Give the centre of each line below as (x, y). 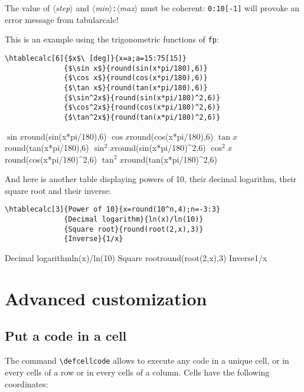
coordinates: (27, 383)
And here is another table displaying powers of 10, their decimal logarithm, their (151, 179)
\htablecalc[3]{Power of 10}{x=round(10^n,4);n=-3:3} (113, 210)
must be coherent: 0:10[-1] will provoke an (220, 8)
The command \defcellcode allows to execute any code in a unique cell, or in (147, 360)
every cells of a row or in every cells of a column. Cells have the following (137, 372)
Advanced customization (106, 298)
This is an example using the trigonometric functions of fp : (112, 39)
